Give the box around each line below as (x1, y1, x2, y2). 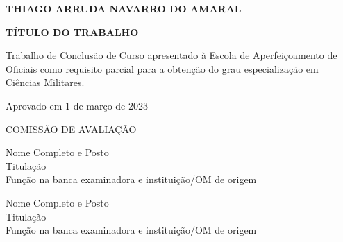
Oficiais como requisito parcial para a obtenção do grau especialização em (6, 61, 319, 76)
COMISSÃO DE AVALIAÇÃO (6, 121, 137, 136)
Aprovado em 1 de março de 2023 (6, 98, 148, 112)
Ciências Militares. (6, 75, 85, 89)
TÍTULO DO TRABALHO (6, 24, 139, 39)
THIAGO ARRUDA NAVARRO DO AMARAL (6, 1, 242, 15)
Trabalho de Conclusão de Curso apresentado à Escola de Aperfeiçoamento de (6, 48, 337, 62)
